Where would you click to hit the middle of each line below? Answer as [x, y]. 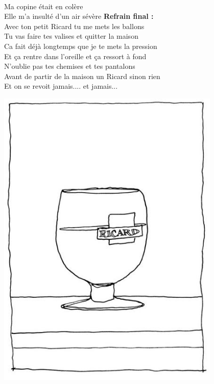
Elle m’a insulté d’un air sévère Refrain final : [79, 16]
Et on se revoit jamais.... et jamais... [61, 86]
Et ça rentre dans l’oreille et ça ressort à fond [75, 56]
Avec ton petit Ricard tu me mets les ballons [74, 26]
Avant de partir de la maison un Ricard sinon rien [82, 76]
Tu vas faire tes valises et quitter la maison [71, 36]
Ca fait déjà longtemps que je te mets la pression [81, 46]
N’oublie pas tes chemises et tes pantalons [70, 66]
